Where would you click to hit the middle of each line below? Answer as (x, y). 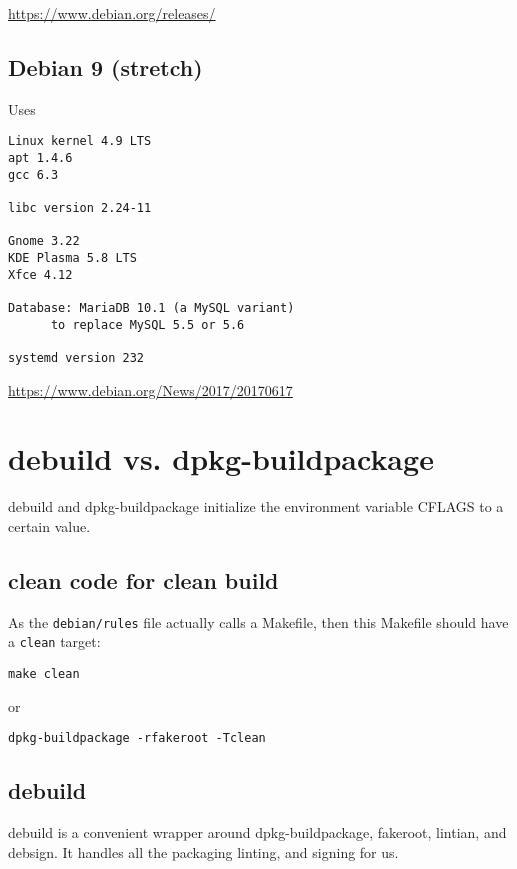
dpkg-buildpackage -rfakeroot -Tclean (137, 738)
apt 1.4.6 (40, 158)
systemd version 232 (76, 357)
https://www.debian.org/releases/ (112, 13)
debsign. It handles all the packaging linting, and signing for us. (203, 851)
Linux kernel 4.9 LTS (80, 141)
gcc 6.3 (33, 174)
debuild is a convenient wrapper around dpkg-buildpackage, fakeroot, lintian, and (257, 832)
